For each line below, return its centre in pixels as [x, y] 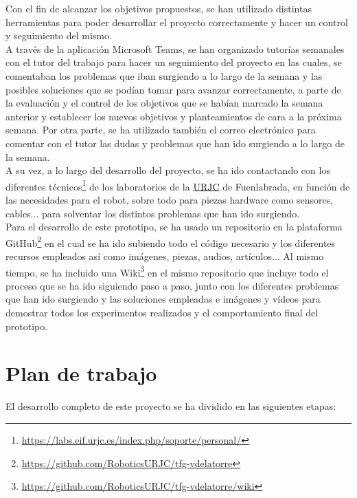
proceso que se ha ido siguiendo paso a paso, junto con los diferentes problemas [172, 285]
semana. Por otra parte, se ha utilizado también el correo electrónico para [161, 130]
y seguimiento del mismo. [59, 35]
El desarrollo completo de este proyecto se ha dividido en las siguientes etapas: [171, 406]
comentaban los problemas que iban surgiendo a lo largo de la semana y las [164, 75]
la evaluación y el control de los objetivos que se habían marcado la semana [164, 103]
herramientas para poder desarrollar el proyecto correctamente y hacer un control [177, 22]
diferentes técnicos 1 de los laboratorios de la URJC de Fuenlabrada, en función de [178, 185]
